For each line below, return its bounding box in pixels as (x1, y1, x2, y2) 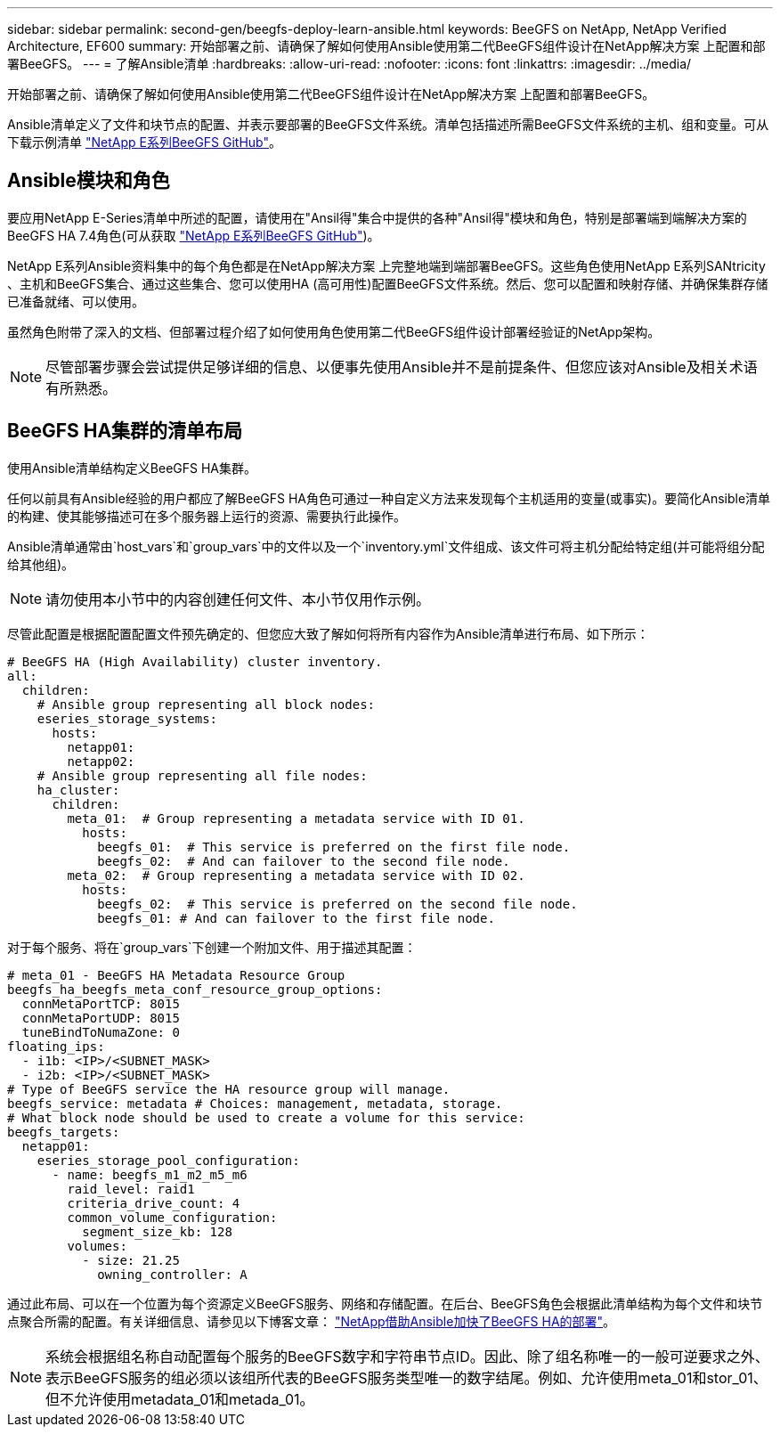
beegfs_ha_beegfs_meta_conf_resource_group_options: (7, 982, 383, 997)
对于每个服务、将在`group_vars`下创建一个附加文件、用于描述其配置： (7, 939, 417, 955)
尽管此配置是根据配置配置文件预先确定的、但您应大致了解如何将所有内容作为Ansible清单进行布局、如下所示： (7, 625, 649, 641)
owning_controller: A (97, 1267, 248, 1282)
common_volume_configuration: (67, 1210, 278, 1225)
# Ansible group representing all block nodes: (37, 697, 376, 712)
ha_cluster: (37, 782, 120, 797)
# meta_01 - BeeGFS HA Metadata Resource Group (7, 967, 345, 982)
